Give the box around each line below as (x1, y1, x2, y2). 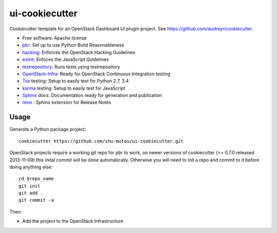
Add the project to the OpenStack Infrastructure (22, 218, 124, 224)
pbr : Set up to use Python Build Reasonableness (22, 42, 124, 48)
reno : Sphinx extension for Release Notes (22, 99, 111, 105)
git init (18, 183, 41, 189)
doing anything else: (9, 164, 53, 170)
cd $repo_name (18, 176, 54, 182)
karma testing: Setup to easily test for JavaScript (22, 85, 126, 91)
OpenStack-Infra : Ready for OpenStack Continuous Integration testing (22, 71, 170, 77)
